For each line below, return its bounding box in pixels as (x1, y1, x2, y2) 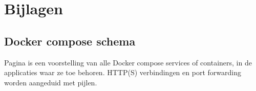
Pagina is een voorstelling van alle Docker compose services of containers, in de (4, 57, 252, 67)
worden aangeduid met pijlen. (4, 77, 97, 87)
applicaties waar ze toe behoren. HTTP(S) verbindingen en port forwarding (4, 67, 241, 78)
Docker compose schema (4, 33, 136, 49)
